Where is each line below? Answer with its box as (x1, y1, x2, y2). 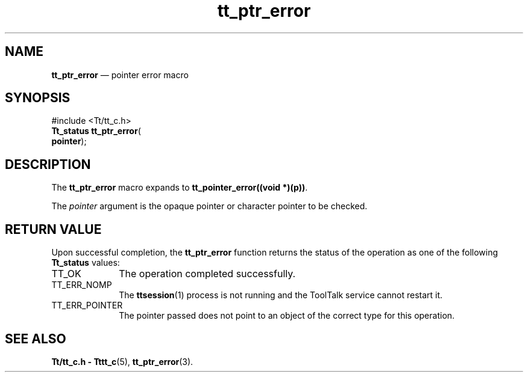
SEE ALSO (5, 331, 66, 346)
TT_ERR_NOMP (51, 280, 112, 290)
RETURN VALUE (5, 221, 102, 237)
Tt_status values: (51, 257, 120, 268)
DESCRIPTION (5, 156, 91, 172)
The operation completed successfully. (119, 268, 296, 280)
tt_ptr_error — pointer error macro (51, 69, 189, 80)
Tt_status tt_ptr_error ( (51, 126, 141, 136)
